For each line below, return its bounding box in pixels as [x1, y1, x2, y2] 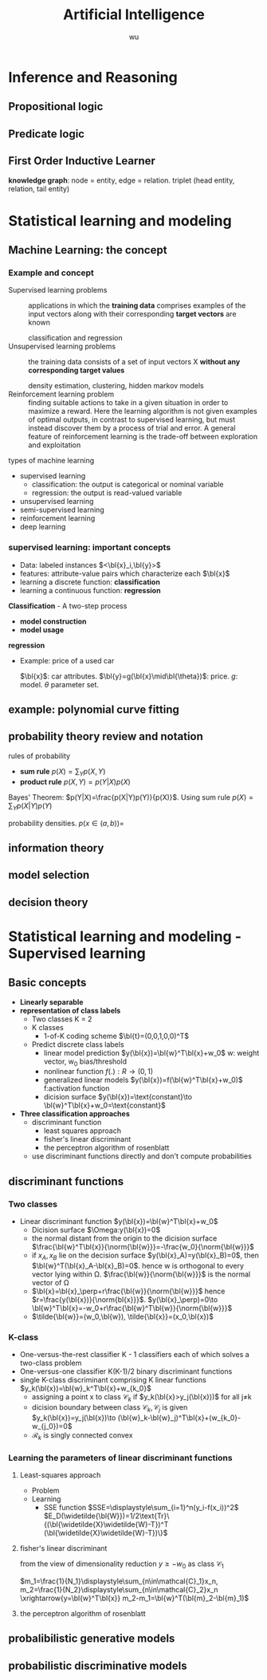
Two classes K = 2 [31, 1014, 92, 1024]
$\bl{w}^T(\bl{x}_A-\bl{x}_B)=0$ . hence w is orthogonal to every [31, 1261, 245, 1270]
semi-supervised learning [19, 505, 105, 515]
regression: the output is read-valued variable [31, 488, 183, 498]
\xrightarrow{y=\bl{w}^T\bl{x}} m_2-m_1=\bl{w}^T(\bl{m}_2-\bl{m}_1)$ [19, 1593, 249, 1603]
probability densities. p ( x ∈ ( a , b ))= [8, 818, 125, 828]
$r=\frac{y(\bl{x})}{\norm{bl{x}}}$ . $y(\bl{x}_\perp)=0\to [31, 1294, 218, 1304]
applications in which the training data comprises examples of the [28, 301, 246, 310]
